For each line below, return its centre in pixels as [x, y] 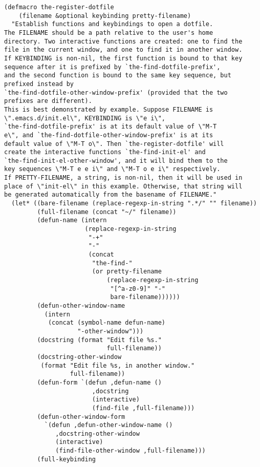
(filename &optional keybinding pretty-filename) [105, 16]
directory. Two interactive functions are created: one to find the [123, 41]
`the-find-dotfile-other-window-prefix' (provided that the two [116, 92]
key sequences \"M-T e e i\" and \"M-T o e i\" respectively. [112, 169]
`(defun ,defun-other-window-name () [109, 425]
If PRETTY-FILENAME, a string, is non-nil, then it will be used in [123, 178]
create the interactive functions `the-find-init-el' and [105, 152]
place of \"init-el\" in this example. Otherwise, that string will [123, 186]
